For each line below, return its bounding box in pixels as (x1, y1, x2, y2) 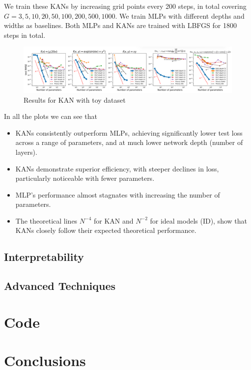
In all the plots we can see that (4, 111, 97, 121)
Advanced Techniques (4, 278, 116, 293)
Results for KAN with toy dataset (24, 94, 126, 105)
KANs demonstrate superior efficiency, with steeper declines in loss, (15, 163, 219, 173)
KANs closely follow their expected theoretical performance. (15, 225, 196, 235)
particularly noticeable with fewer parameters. (15, 173, 155, 183)
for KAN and (94, 215, 134, 226)
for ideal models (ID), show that (150, 215, 248, 226)
